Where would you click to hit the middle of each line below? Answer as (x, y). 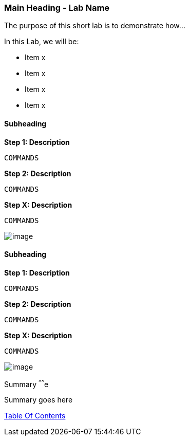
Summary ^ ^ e (26, 383)
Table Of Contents (35, 416)
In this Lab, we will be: (42, 42)
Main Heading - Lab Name (57, 8)
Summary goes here (39, 400)
